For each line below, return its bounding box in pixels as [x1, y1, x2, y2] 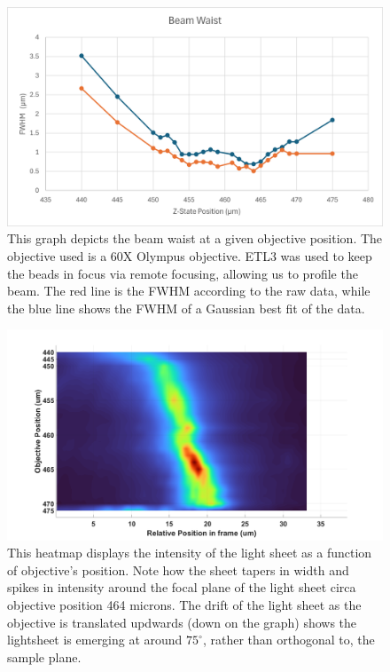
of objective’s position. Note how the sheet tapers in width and [7, 560, 349, 579]
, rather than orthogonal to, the [202, 630, 375, 649]
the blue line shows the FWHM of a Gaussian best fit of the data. [7, 298, 365, 317]
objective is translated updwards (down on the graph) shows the [7, 613, 357, 631]
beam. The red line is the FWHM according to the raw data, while [7, 281, 370, 300]
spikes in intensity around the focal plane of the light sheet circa [7, 578, 356, 597]
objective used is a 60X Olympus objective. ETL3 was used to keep [7, 246, 372, 265]
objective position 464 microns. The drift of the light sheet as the [7, 595, 362, 613]
